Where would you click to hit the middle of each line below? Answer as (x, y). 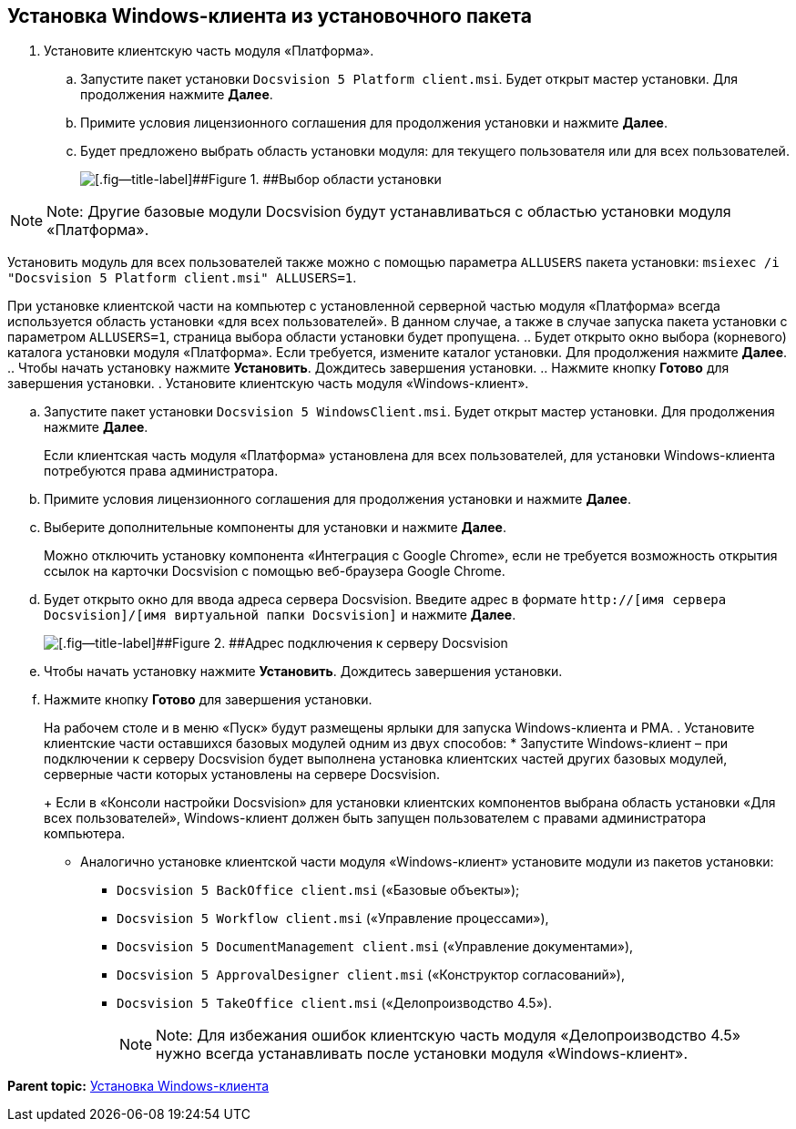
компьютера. (85, 834)
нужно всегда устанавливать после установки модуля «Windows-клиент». (422, 1054)
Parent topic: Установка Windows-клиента (138, 1086)
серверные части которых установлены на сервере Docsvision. (242, 775)
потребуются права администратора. (161, 471)
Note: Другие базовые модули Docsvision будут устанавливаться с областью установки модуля (389, 212)
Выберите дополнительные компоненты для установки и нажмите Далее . (275, 528)
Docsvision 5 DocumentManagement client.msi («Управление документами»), (375, 947)
